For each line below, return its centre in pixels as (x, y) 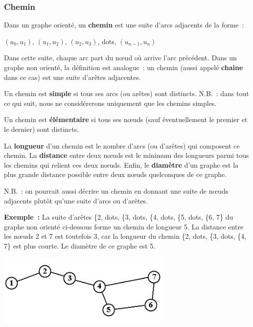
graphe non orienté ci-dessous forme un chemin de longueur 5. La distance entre (124, 226)
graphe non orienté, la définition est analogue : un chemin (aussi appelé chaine (124, 67)
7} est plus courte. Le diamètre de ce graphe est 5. (80, 245)
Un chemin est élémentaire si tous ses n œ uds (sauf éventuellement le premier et (126, 119)
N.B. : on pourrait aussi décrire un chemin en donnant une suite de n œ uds (116, 190)
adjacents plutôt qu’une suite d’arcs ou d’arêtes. (76, 200)
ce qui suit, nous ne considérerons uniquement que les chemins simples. (110, 103)
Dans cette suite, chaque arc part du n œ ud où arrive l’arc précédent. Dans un (120, 58)
